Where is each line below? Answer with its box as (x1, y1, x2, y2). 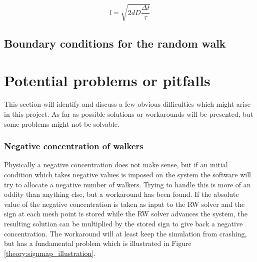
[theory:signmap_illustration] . (4, 247, 96, 258)
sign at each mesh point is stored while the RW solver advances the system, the (4, 208, 247, 219)
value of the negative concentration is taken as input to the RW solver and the (4, 198, 245, 209)
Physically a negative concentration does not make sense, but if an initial (4, 159, 228, 170)
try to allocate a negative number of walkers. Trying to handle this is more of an (4, 179, 251, 189)
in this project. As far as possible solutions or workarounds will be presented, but (4, 109, 253, 119)
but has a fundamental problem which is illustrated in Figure (4, 238, 191, 248)
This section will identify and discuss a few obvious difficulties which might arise (4, 99, 250, 109)
